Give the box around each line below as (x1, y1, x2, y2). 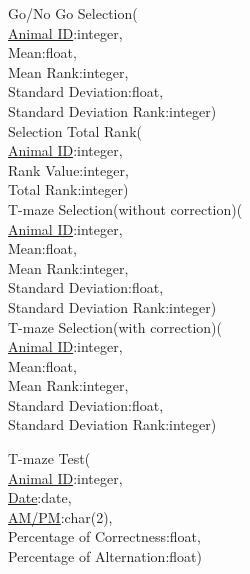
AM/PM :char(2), (8, 506, 113, 527)
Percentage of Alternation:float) (8, 546, 202, 567)
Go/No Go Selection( (8, 3, 138, 23)
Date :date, (8, 487, 72, 508)
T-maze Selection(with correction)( (8, 316, 222, 337)
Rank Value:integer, (8, 159, 129, 180)
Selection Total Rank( (8, 120, 142, 141)
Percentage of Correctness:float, (8, 526, 201, 547)
